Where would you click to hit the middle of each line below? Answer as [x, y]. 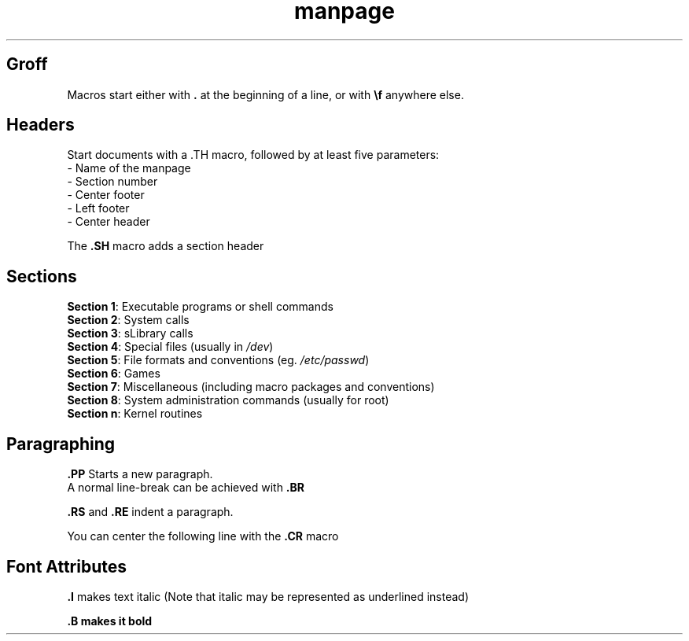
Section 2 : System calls [128, 320]
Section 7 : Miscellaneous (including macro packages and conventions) [251, 387]
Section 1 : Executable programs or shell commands [200, 307]
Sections [42, 276]
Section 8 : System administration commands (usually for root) [228, 400]
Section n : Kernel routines [135, 414]
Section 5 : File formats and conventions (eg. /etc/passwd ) [218, 360]
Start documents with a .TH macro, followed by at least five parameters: [253, 155]
